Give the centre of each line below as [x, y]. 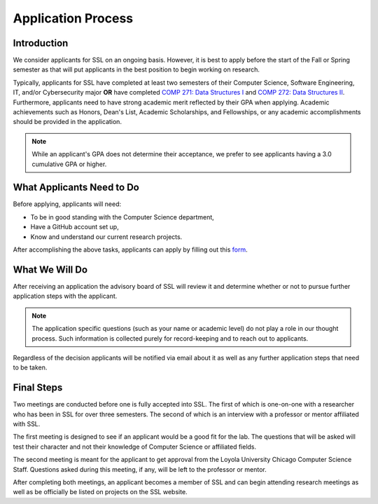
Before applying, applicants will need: [67, 204]
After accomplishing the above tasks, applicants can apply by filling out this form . [130, 250]
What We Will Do [50, 270]
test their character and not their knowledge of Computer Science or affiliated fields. [135, 447]
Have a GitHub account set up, [75, 227]
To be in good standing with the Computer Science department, [122, 217]
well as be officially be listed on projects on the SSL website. [100, 492]
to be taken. [30, 367]
